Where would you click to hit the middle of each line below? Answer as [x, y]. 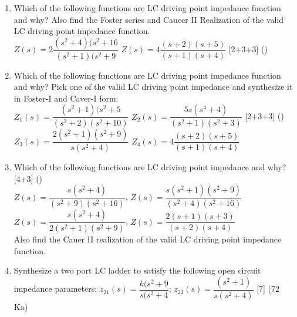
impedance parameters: [55, 289]
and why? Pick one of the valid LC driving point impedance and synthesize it [153, 87]
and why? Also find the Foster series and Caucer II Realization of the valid [149, 19]
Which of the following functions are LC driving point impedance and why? [150, 167]
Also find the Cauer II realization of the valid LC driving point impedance [148, 239]
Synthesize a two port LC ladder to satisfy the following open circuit [137, 270]
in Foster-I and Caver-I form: [66, 98]
